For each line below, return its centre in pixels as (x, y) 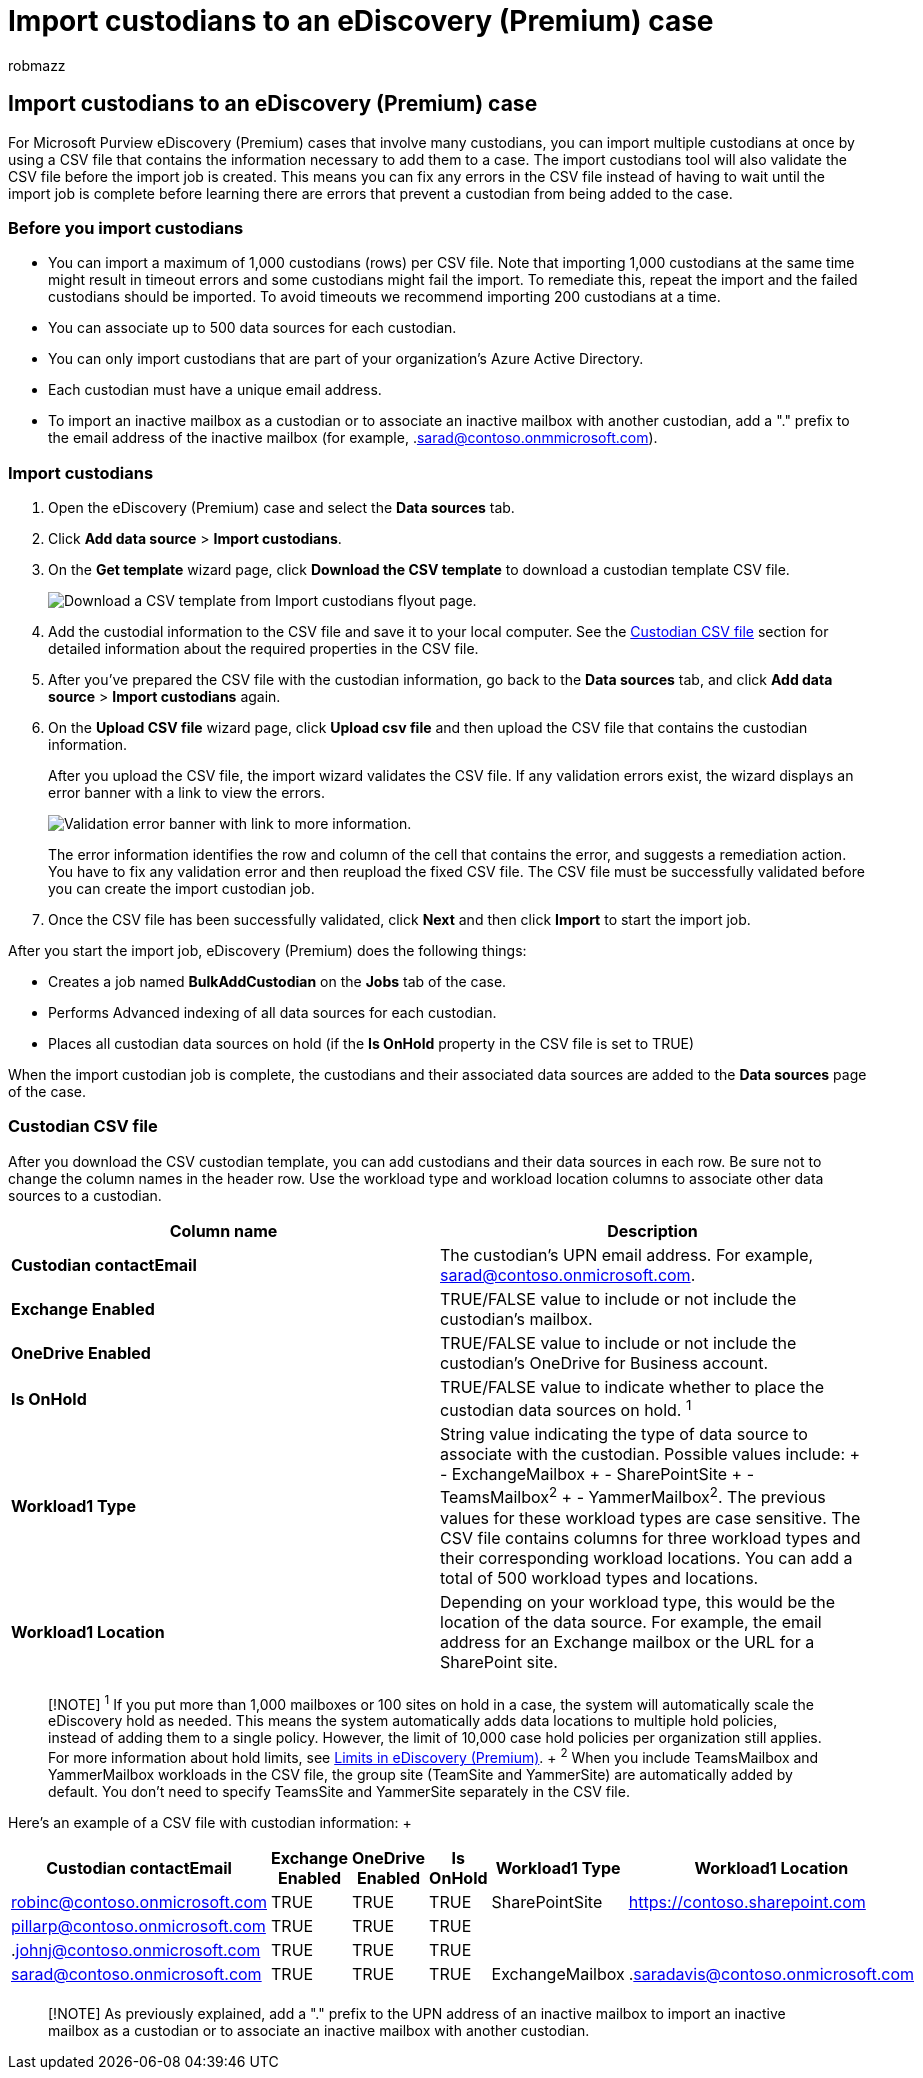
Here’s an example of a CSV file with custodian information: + (210, 1822)
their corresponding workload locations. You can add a (646, 1557)
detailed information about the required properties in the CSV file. (263, 649)
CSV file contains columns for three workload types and (650, 1537)
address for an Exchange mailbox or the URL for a (627, 1641)
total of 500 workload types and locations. (599, 1577)
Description (652, 1230)
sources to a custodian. (85, 1195)
